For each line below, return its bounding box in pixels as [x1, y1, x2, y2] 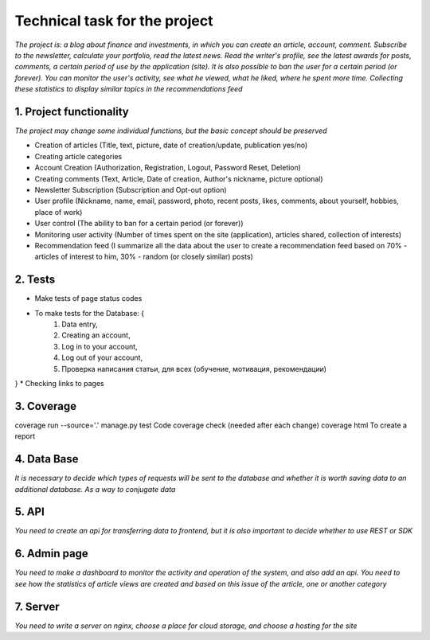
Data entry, [61, 319, 99, 329]
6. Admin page [14, 547, 89, 560]
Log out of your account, [61, 353, 143, 362]
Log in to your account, [61, 341, 139, 351]
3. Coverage [14, 399, 77, 413]
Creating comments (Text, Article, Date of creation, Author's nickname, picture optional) [34, 174, 323, 183]
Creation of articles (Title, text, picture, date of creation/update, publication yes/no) [34, 140, 308, 150]
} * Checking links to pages [14, 378, 104, 388]
